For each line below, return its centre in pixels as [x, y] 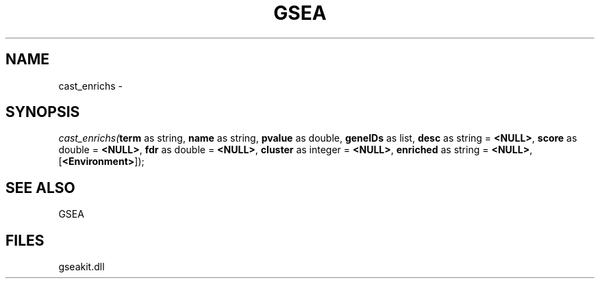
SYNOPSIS [43, 112]
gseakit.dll [82, 267]
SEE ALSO [40, 188]
